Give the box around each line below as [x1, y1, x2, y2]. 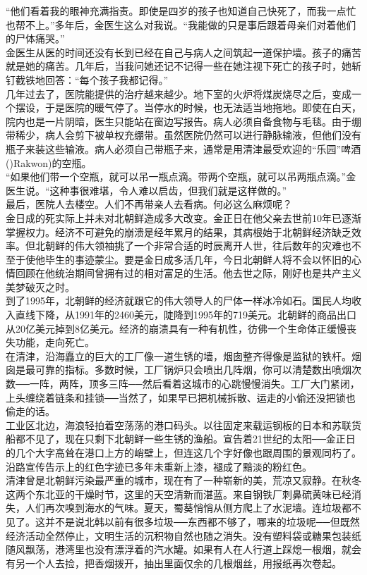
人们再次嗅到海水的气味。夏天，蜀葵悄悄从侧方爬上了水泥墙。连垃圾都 [25, 500, 351, 515]
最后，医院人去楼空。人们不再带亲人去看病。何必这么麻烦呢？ [6, 197, 292, 211]
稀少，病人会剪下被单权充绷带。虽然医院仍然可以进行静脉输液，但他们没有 [15, 128, 361, 142]
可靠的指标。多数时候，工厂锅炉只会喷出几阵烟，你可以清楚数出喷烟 [35, 362, 351, 377]
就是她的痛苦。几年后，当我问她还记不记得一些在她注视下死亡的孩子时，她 [6, 58, 351, 73]
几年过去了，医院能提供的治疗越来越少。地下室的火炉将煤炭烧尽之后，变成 [6, 86, 351, 101]
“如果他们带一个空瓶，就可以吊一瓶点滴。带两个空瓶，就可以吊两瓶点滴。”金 [6, 169, 356, 184]
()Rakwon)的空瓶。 [6, 155, 92, 170]
